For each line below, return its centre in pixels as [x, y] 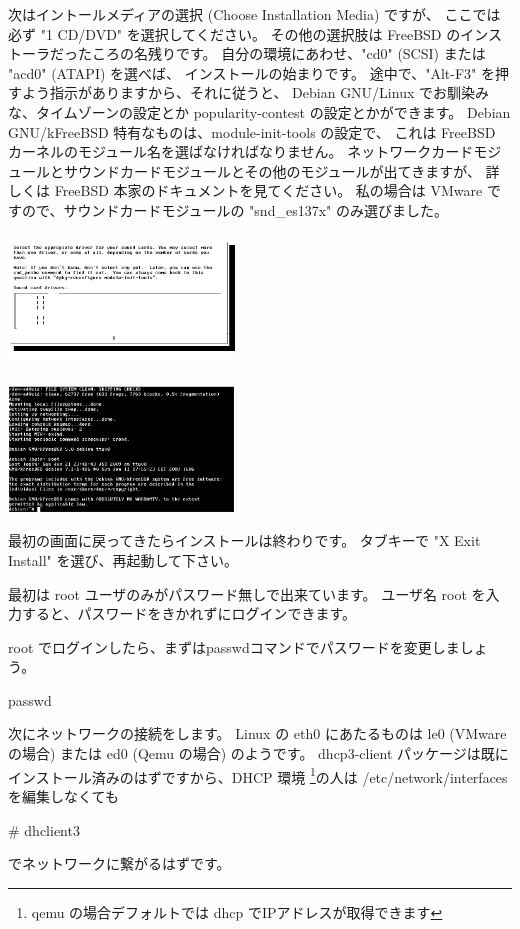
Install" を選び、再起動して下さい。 [123, 559]
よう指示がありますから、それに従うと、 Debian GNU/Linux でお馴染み [255, 92]
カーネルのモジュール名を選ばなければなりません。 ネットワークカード [241, 151]
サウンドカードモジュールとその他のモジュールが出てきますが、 [272, 170]
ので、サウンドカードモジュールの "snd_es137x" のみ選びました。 [234, 209]
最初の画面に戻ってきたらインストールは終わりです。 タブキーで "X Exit [244, 540]
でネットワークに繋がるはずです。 [119, 863]
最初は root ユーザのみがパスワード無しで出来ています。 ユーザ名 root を [247, 593]
